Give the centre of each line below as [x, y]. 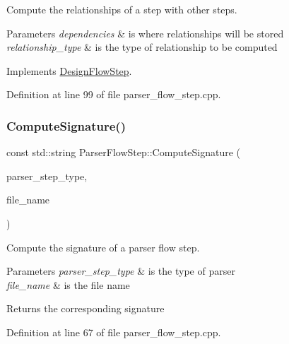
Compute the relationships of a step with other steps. [122, 9]
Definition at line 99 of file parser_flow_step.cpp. [114, 94]
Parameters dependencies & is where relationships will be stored [145, 33]
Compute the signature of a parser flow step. [103, 247]
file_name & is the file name [68, 284]
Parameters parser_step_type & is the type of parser [121, 271]
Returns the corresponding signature [85, 308]
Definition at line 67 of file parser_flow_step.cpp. [114, 332]
